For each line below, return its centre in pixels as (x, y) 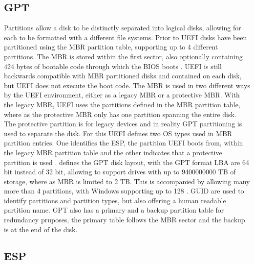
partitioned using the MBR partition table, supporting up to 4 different (111, 47)
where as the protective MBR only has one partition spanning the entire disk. (120, 114)
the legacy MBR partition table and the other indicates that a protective (113, 152)
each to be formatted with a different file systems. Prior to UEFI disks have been (126, 37)
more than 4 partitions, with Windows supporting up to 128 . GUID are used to (124, 191)
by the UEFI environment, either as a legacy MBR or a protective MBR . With (122, 95)
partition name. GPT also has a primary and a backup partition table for (114, 210)
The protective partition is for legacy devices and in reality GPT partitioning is (123, 124)
